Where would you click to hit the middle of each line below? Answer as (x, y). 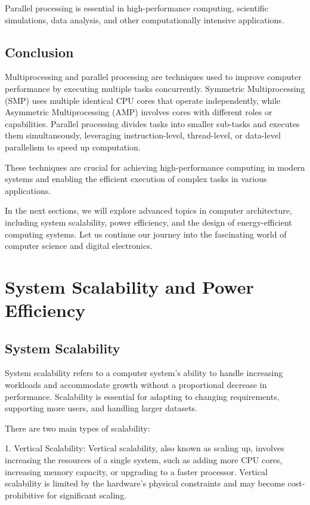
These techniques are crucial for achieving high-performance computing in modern (155, 167)
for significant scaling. (87, 495)
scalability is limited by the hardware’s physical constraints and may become (145, 483)
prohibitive (25, 495)
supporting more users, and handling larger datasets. (101, 408)
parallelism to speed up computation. (73, 147)
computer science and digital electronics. (79, 246)
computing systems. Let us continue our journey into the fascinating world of (146, 234)
